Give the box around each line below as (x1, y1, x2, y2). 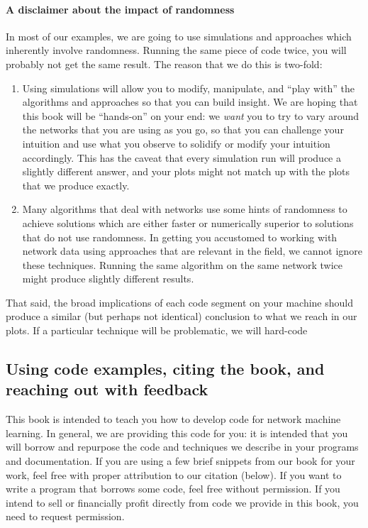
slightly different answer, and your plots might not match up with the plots (22, 164, 350, 179)
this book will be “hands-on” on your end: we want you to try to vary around (22, 108, 359, 123)
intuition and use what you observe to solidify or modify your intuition (22, 136, 330, 150)
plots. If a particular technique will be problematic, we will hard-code (6, 323, 308, 338)
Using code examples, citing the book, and (6, 358, 325, 380)
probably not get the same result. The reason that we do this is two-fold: (6, 56, 323, 71)
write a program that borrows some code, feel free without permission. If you (6, 481, 340, 496)
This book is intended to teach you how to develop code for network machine (6, 412, 341, 427)
